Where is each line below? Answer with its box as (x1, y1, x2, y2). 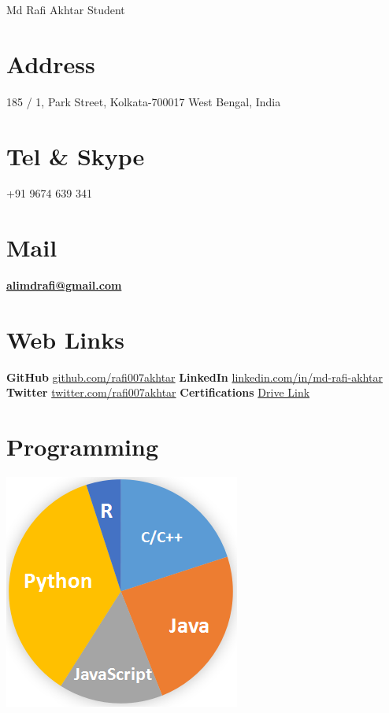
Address (6, 47, 95, 79)
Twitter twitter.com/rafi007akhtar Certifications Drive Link (6, 384, 310, 401)
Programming (6, 430, 158, 463)
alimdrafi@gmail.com (6, 277, 122, 294)
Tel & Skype (6, 139, 145, 172)
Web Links (6, 323, 124, 355)
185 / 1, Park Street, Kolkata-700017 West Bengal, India (6, 93, 281, 109)
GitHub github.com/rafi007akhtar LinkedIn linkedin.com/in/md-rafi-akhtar (6, 368, 383, 385)
